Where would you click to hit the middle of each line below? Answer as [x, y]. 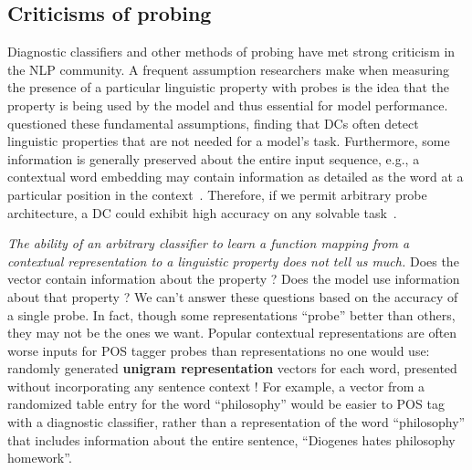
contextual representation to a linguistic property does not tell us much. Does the [233, 261]
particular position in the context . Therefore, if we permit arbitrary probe [217, 194]
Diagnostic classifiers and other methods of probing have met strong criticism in [231, 52]
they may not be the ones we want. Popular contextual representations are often [232, 333]
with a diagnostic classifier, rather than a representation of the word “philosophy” [236, 422]
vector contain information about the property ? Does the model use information [234, 279]
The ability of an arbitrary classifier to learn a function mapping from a [209, 243]
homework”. [40, 458]
